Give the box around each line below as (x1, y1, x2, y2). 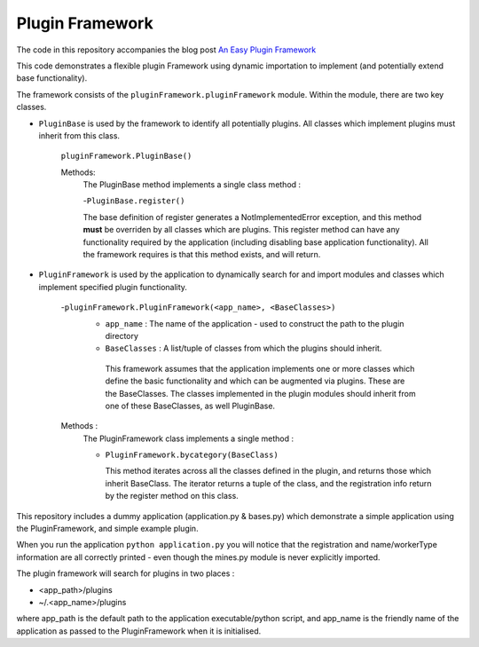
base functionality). (16, 73, 88, 83)
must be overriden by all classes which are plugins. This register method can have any (82, 225, 400, 235)
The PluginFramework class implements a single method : (82, 433, 294, 444)
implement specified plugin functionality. (38, 281, 188, 292)
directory (105, 330, 139, 341)
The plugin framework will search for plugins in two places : (16, 568, 235, 579)
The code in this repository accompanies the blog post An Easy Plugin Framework (16, 44, 317, 55)
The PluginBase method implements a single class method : (82, 179, 302, 190)
